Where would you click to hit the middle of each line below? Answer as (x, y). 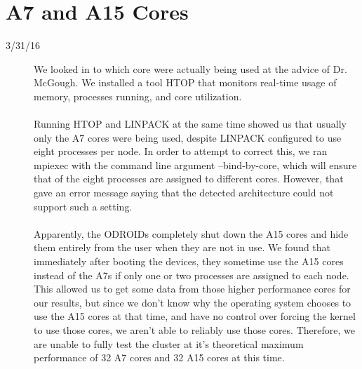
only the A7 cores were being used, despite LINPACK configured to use (188, 137)
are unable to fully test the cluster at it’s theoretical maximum (169, 343)
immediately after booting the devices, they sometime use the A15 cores (189, 261)
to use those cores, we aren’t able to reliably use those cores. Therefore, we (194, 330)
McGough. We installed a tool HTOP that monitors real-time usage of (185, 82)
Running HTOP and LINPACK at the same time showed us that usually (190, 124)
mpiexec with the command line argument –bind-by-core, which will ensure (195, 165)
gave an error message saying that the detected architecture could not (184, 193)
